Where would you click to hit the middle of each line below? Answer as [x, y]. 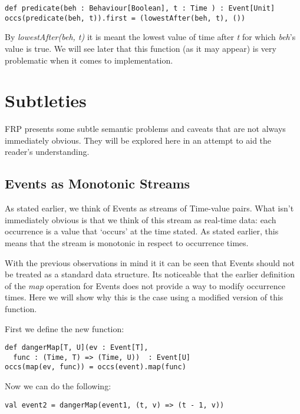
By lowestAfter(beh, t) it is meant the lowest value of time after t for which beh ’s [150, 37]
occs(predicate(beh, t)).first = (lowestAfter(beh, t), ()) [125, 18]
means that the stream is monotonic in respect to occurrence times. [127, 242]
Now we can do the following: [58, 386]
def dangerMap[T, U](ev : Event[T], [77, 348]
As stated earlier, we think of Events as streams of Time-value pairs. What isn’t [149, 208]
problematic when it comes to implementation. [89, 60]
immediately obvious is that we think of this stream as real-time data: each [141, 219]
